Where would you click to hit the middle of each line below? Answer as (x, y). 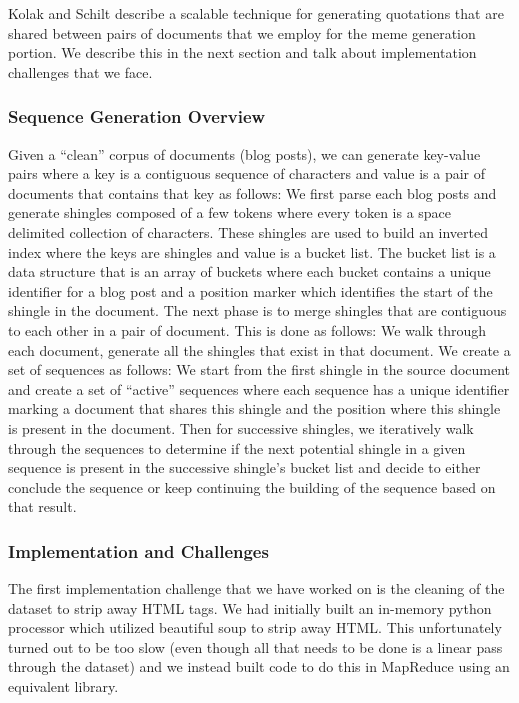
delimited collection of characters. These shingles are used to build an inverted (248, 231)
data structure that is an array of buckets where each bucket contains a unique (249, 271)
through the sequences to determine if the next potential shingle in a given (237, 447)
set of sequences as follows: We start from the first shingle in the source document (259, 369)
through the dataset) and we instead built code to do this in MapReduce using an (259, 666)
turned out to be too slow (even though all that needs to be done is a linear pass (255, 646)
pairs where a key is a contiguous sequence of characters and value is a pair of (246, 173)
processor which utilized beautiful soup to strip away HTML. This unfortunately (255, 627)
